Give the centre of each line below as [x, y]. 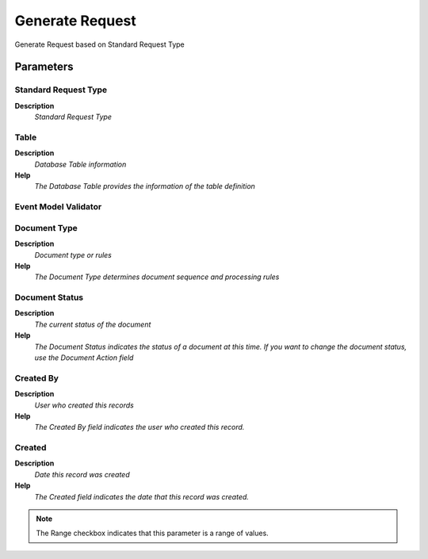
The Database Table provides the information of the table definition [145, 186]
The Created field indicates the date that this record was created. [142, 496]
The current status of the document [93, 324]
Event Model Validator [58, 207]
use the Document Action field [84, 358]
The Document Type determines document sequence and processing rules [157, 277]
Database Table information [80, 164]
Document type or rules [73, 255]
